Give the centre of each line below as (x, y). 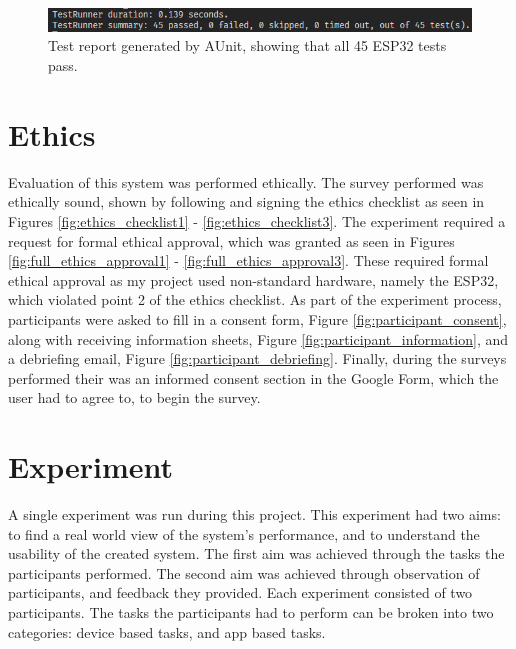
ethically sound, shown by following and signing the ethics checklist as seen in (246, 201)
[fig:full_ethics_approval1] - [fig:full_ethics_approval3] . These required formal (248, 260)
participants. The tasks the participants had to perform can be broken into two (251, 612)
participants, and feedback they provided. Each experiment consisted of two (240, 592)
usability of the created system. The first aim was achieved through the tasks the (256, 553)
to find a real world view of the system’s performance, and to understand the (244, 533)
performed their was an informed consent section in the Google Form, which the (253, 377)
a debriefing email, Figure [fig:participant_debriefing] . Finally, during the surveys (257, 358)
